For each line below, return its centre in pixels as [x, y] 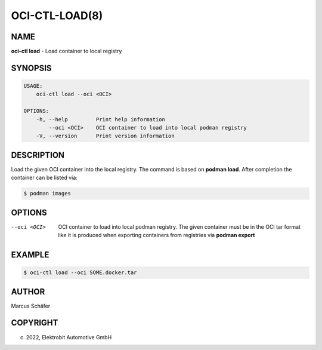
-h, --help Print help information [100, 119]
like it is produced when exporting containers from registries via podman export [157, 235]
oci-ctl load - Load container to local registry [66, 51]
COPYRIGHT [35, 323]
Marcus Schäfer [31, 306]
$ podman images [47, 194]
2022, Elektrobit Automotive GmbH [69, 337]
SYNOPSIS [31, 68]
